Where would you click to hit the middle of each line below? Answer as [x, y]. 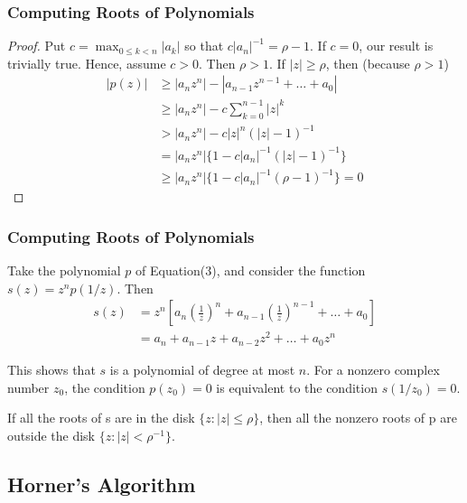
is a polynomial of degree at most [202, 369]
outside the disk [51, 435]
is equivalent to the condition [297, 387]
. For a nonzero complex [373, 369]
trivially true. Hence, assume [87, 63]
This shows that [51, 369]
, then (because [368, 63]
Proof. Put [37, 46]
